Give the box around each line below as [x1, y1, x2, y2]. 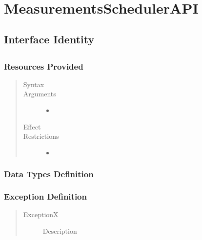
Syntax [23, 79, 44, 89]
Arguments [23, 89, 56, 99]
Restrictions [23, 131, 59, 141]
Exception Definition [4, 190, 87, 203]
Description [42, 226, 77, 236]
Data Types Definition [4, 168, 94, 180]
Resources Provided [4, 60, 83, 72]
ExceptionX [23, 209, 59, 220]
